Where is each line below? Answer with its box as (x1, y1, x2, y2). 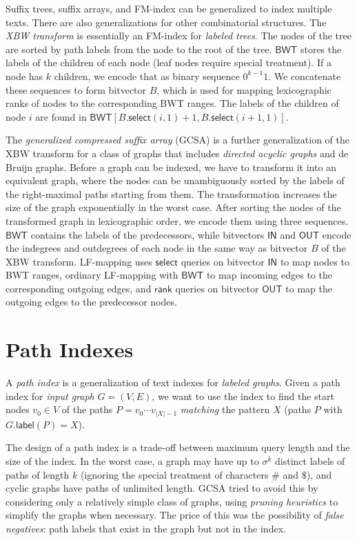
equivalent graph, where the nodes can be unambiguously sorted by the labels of (6, 173, 345, 188)
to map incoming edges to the (206, 268, 332, 282)
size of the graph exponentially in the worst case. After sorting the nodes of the (6, 200, 341, 214)
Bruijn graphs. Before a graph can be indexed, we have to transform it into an (6, 159, 336, 174)
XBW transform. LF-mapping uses (6, 254, 152, 268)
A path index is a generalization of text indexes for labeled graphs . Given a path (6, 375, 340, 390)
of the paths (61, 402, 113, 417)
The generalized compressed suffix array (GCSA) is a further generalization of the (6, 132, 349, 147)
